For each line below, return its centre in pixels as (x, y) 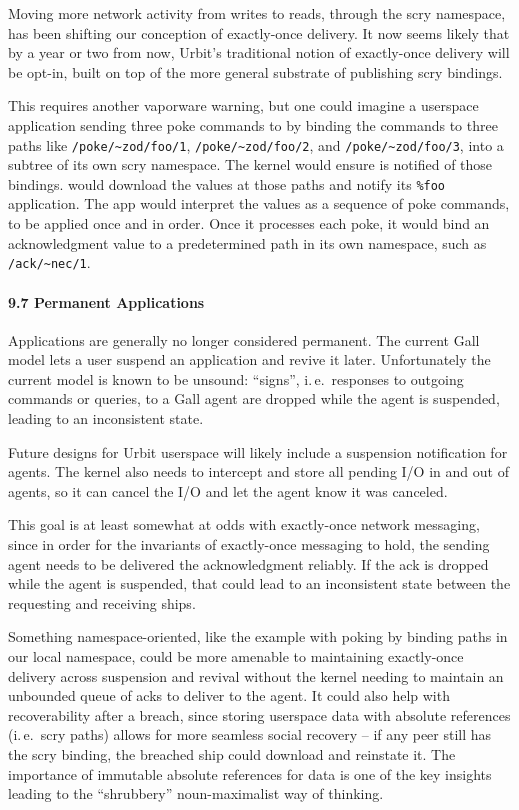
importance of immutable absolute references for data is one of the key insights (250, 773)
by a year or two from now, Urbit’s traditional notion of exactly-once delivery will (259, 52)
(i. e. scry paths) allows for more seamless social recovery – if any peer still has (250, 734)
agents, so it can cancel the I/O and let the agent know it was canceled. (228, 490)
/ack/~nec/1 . (49, 262)
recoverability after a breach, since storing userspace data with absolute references (259, 714)
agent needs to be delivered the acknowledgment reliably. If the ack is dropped (248, 563)
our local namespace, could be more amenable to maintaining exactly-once (236, 656)
